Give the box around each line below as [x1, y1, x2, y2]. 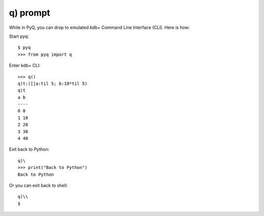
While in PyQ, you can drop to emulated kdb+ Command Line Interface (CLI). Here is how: [9, 24, 190, 30]
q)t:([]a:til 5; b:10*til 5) [18, 81, 88, 86]
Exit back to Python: [9, 146, 50, 152]
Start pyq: [9, 33, 29, 39]
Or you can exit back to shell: [9, 182, 68, 188]
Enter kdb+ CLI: [9, 63, 41, 69]
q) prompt [9, 7, 50, 18]
